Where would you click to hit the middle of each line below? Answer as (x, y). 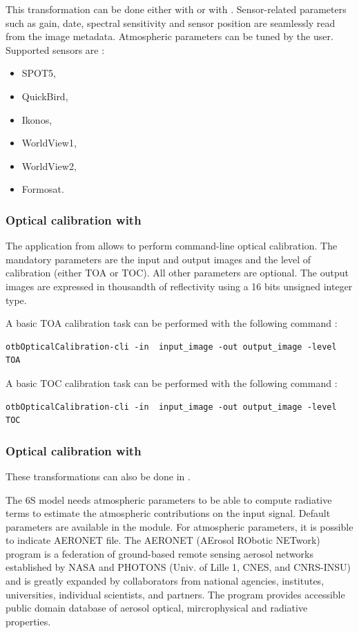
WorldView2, (49, 166)
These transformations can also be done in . (98, 476)
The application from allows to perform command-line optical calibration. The (172, 246)
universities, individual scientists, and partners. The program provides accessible (175, 594)
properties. (28, 621)
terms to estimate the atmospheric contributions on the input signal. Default (168, 513)
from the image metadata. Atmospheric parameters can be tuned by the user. (169, 36)
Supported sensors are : (55, 49)
